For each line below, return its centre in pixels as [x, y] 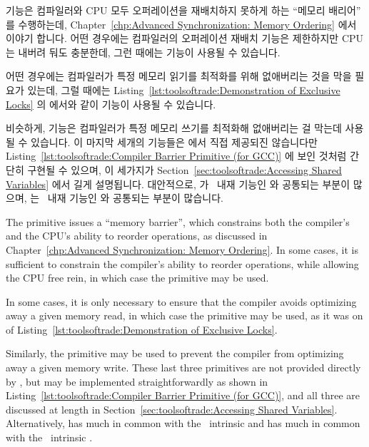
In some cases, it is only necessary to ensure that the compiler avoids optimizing [181, 301]
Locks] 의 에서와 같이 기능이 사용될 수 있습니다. [111, 104]
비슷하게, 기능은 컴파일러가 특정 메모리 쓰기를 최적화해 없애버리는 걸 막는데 [174, 128]
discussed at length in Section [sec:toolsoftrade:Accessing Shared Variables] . [172, 409]
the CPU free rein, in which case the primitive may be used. [137, 278]
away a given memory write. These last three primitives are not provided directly [183, 368]
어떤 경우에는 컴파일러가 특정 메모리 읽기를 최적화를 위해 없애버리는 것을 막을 [179, 76]
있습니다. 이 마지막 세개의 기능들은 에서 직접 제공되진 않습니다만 [174, 142]
